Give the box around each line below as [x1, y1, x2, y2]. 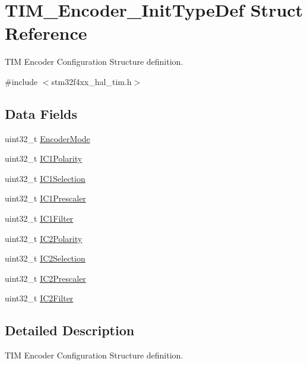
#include [5, 75, 38, 87]
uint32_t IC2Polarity [5, 232, 83, 244]
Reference [5, 21, 87, 45]
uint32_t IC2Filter [5, 292, 74, 304]
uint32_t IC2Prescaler [5, 272, 86, 284]
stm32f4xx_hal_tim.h [51, 75, 132, 87]
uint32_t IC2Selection [5, 252, 86, 265]
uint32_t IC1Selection [5, 172, 86, 184]
